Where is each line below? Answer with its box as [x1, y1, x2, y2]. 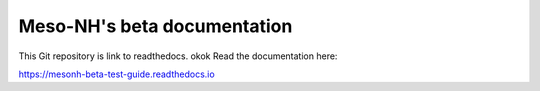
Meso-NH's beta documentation [18, 15, 293, 37]
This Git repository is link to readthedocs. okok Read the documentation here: [18, 50, 338, 62]
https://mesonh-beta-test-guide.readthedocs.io [18, 68, 215, 80]
